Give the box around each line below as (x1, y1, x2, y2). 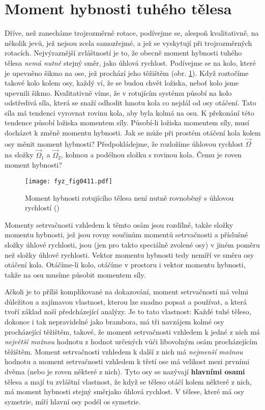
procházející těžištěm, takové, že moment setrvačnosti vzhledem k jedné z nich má (5, 326, 260, 337)
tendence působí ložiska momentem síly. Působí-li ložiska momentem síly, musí (5, 117, 249, 128)
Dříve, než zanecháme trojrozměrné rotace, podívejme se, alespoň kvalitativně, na (5, 28, 259, 38)
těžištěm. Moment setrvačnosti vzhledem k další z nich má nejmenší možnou (5, 346, 243, 357)
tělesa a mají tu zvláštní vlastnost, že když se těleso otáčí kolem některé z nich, (5, 376, 252, 387)
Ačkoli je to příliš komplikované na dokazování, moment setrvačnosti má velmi (5, 286, 248, 297)
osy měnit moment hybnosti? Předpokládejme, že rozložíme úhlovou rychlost (5, 138, 244, 149)
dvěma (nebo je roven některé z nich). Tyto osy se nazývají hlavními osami (5, 366, 245, 377)
